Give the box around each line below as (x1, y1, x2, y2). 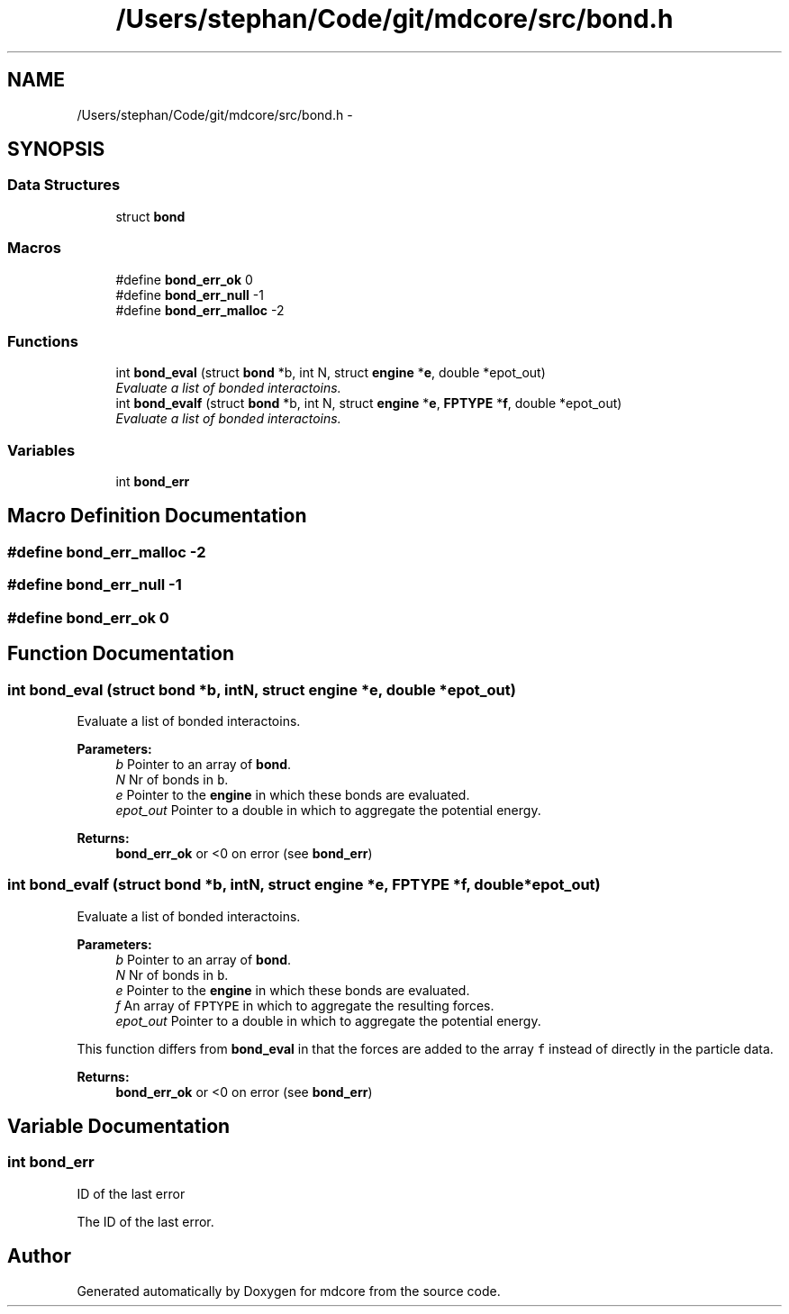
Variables (7, 440, 76, 459)
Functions (7, 331, 78, 350)
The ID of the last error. (77, 1213, 214, 1229)
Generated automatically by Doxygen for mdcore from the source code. (77, 1282, 501, 1299)
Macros (7, 239, 61, 258)
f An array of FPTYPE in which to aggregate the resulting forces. (115, 997, 494, 1013)
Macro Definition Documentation (7, 504, 307, 528)
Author (7, 1245, 71, 1268)
